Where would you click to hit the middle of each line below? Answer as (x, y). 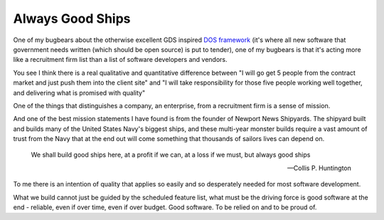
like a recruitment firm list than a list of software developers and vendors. (120, 60)
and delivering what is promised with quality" (79, 93)
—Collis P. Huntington (319, 168)
